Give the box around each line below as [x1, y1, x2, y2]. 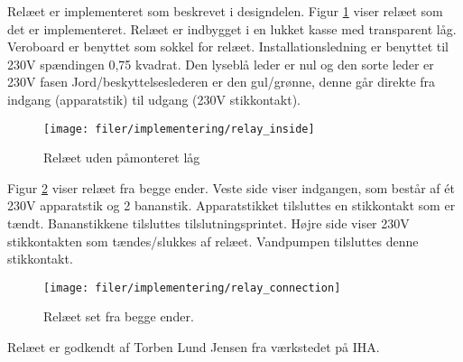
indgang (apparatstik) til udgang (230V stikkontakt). [7, 89, 301, 108]
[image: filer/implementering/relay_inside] [43, 122, 315, 135]
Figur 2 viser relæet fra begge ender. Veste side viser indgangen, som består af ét [7, 178, 455, 197]
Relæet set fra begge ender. [43, 307, 194, 326]
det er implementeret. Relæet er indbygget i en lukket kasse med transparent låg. [7, 19, 457, 38]
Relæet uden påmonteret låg [43, 148, 200, 167]
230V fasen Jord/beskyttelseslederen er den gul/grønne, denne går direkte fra [7, 72, 436, 91]
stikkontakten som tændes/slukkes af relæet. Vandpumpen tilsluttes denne [7, 231, 419, 250]
